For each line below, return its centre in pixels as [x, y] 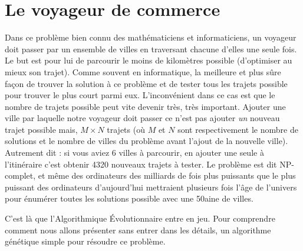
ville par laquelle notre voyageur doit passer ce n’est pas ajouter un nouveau [142, 118]
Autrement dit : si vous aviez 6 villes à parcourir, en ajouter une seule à [134, 153]
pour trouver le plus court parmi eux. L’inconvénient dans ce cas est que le [140, 95]
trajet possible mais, [41, 129]
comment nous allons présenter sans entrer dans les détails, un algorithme [138, 230]
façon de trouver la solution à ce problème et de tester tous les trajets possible [146, 83]
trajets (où [126, 129]
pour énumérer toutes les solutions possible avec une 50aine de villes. [129, 198]
